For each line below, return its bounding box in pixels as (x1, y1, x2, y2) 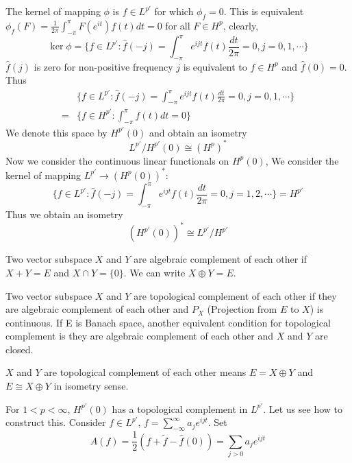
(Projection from (207, 302, 277, 316)
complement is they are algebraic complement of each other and (5, 329, 273, 343)
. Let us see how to (263, 401, 343, 416)
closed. (5, 342, 34, 356)
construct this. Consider (5, 415, 106, 429)
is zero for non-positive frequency (34, 59, 173, 73)
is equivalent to (183, 59, 247, 73)
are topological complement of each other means (44, 365, 247, 379)
